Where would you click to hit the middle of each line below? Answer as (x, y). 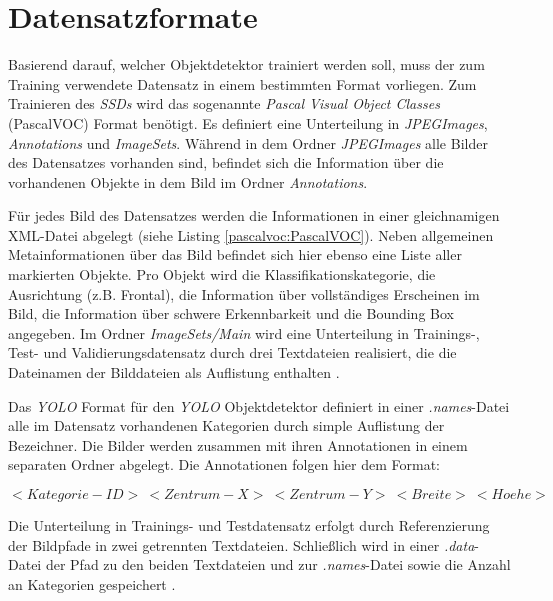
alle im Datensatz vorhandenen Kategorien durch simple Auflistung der (226, 425)
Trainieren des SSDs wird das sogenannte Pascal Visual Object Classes (224, 103)
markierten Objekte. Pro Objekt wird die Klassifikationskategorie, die (222, 274)
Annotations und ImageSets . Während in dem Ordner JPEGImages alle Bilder (248, 142)
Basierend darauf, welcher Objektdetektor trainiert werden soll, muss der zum (246, 64)
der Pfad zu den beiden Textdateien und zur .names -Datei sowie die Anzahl (278, 564)
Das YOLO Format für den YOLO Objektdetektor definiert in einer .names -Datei (259, 405)
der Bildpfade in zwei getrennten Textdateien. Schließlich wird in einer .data (241, 544)
